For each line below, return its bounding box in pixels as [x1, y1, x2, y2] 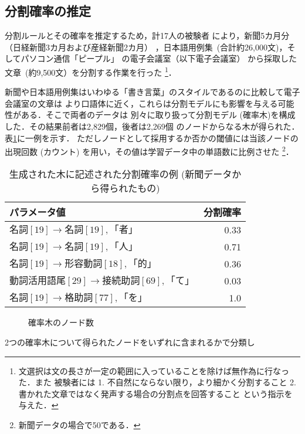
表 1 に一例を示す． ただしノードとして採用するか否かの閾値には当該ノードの [5, 131, 299, 144]
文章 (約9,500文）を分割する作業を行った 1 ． [5, 64, 177, 78]
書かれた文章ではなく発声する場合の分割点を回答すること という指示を [18, 387, 293, 399]
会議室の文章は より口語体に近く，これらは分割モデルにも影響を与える [5, 97, 278, 109]
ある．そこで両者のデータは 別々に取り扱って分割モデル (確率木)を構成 [21, 108, 296, 121]
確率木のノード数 [28, 316, 94, 328]
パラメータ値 [9, 205, 66, 219]
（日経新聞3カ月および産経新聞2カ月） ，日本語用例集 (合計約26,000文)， [5, 40, 287, 53]
